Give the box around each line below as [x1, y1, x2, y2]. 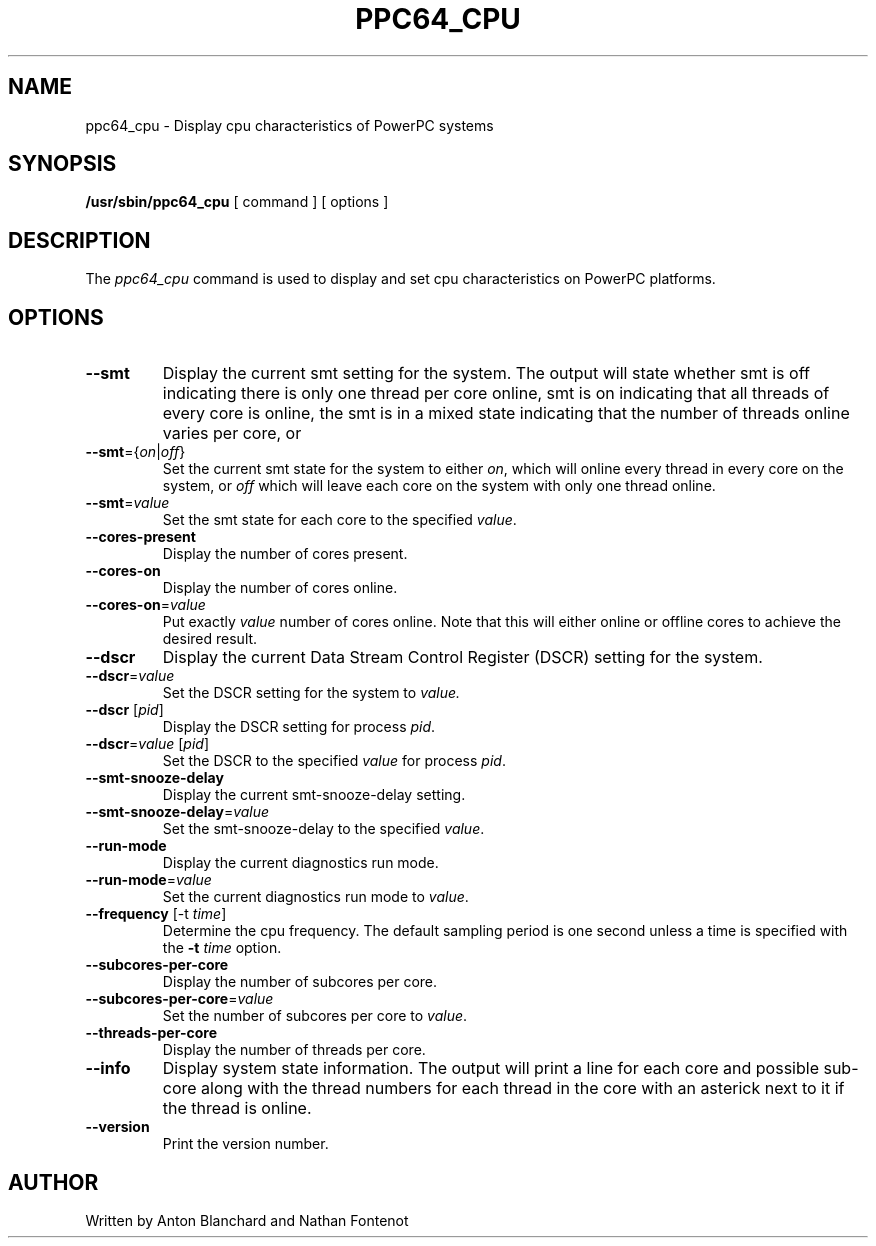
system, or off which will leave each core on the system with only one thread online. [162, 477, 716, 495]
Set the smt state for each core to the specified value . [162, 511, 517, 529]
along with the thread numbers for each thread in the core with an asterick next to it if [201, 1078, 845, 1099]
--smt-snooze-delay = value [85, 803, 270, 821]
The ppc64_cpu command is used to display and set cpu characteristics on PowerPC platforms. [85, 270, 716, 288]
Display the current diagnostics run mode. [162, 854, 439, 872]
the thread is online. [162, 1098, 312, 1119]
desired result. [162, 630, 258, 648]
